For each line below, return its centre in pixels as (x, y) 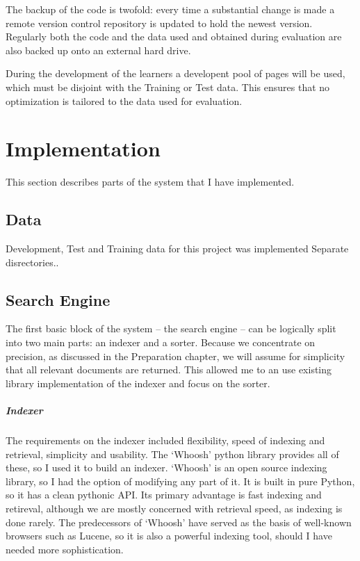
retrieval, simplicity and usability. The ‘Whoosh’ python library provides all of (172, 454)
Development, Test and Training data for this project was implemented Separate (177, 249)
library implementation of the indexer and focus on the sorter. (138, 383)
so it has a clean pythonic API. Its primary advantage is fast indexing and (164, 495)
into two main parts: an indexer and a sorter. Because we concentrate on (161, 342)
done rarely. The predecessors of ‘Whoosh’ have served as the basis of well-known (179, 522)
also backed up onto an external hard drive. (98, 50)
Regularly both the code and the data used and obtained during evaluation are (174, 36)
